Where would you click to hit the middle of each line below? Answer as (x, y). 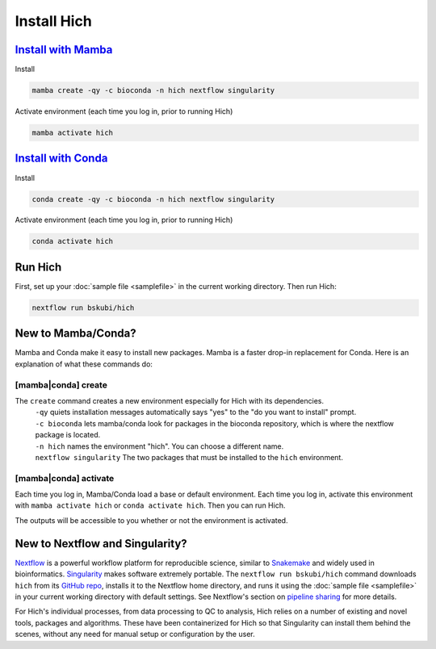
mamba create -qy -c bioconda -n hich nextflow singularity (153, 90)
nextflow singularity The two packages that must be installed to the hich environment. (189, 457)
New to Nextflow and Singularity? (101, 544)
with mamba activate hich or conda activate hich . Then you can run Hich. (150, 505)
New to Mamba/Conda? (75, 334)
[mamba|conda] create (61, 385)
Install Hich (53, 21)
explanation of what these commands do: (84, 364)
